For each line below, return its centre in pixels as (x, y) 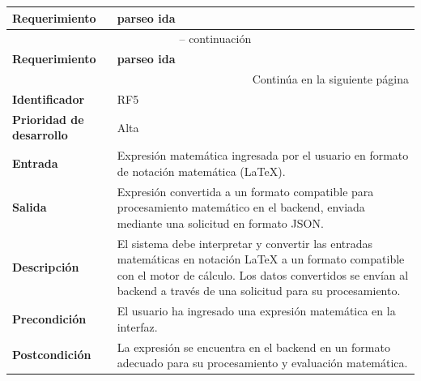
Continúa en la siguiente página (330, 79)
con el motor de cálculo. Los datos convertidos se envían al (263, 274)
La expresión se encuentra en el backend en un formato (253, 347)
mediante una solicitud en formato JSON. (220, 223)
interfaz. (137, 326)
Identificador (49, 98)
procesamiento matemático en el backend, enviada (241, 207)
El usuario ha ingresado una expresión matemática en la (256, 311)
